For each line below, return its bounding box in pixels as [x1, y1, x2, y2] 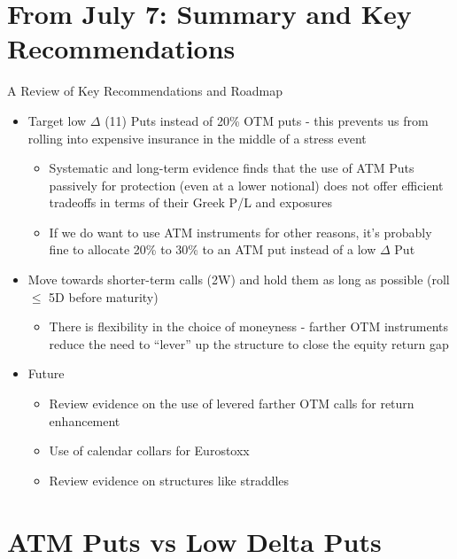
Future [27, 364, 65, 383]
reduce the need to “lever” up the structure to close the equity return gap [49, 334, 449, 353]
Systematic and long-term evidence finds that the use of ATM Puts [49, 159, 414, 177]
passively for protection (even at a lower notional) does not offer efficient [49, 175, 444, 194]
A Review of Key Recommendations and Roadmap [7, 82, 283, 100]
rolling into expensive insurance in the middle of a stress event [27, 128, 367, 147]
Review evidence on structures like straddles [49, 470, 290, 489]
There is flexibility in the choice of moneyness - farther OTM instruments [49, 317, 449, 336]
